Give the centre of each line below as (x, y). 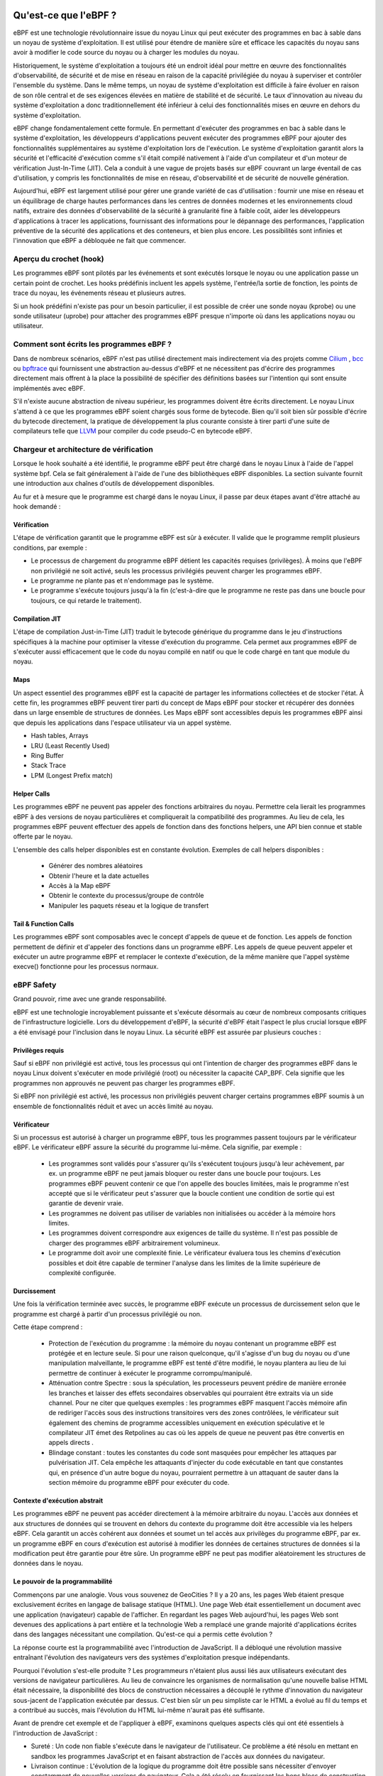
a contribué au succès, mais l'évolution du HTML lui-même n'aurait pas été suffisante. (139, 1710)
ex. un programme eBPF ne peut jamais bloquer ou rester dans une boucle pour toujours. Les (185, 1174)
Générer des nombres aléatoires (96, 866)
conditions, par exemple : (50, 548)
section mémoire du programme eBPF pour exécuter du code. (139, 1483)
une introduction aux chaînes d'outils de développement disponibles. (114, 484)
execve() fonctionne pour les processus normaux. (86, 967)
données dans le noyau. (48, 1564)
